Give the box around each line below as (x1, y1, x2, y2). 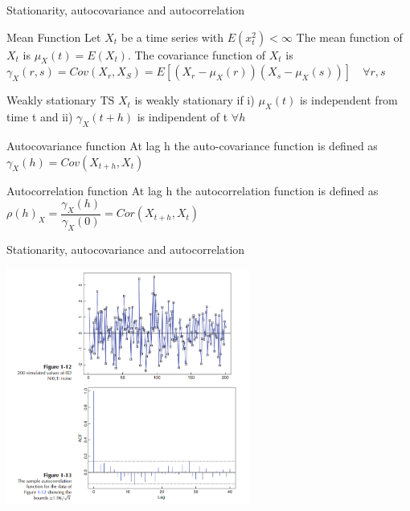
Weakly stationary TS (6, 92, 115, 108)
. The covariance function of (127, 46, 266, 63)
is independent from (299, 92, 398, 108)
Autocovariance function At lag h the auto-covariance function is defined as (6, 137, 378, 153)
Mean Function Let (6, 28, 101, 45)
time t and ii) (6, 108, 73, 125)
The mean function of (296, 28, 403, 45)
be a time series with (121, 28, 224, 45)
